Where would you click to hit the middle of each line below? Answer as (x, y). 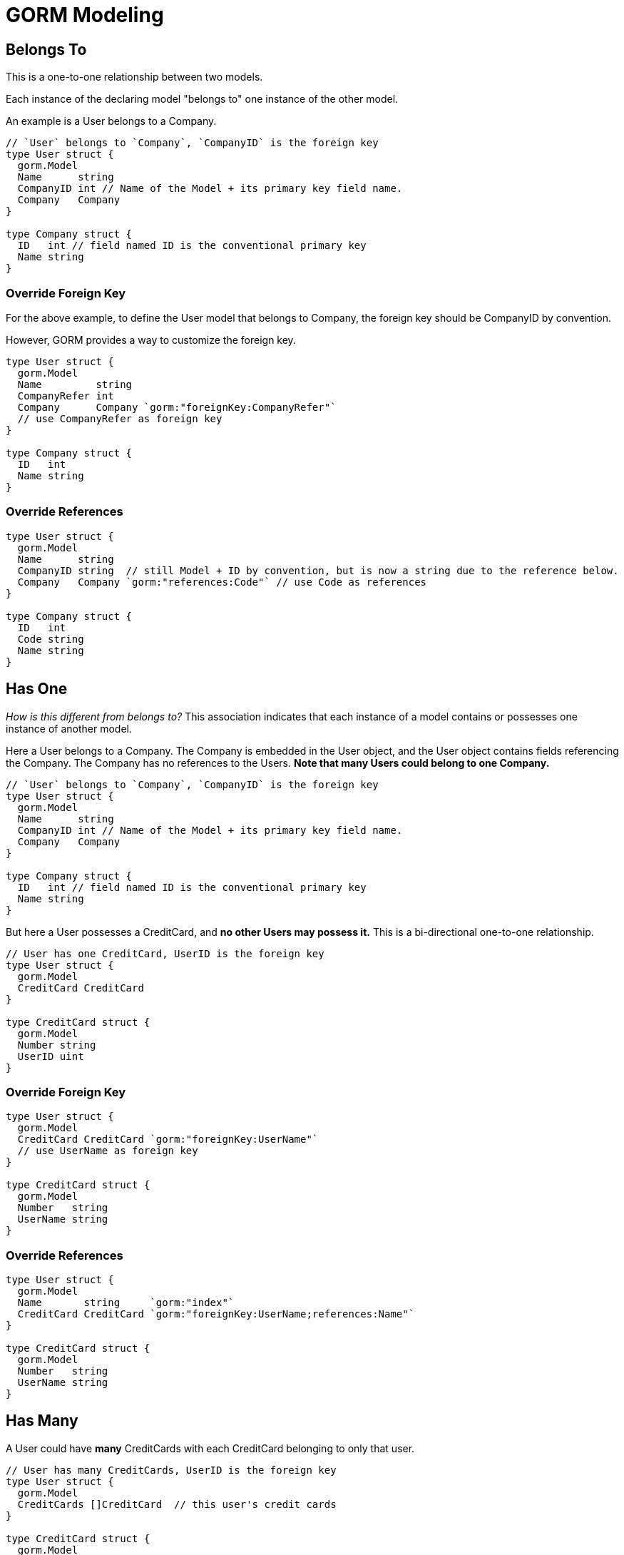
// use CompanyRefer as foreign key (120, 418)
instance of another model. (69, 728)
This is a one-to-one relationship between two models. (134, 77)
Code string (51, 639)
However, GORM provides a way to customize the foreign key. (151, 340)
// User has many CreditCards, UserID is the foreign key (171, 1470)
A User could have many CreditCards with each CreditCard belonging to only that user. (210, 1448)
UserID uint (51, 1056)
